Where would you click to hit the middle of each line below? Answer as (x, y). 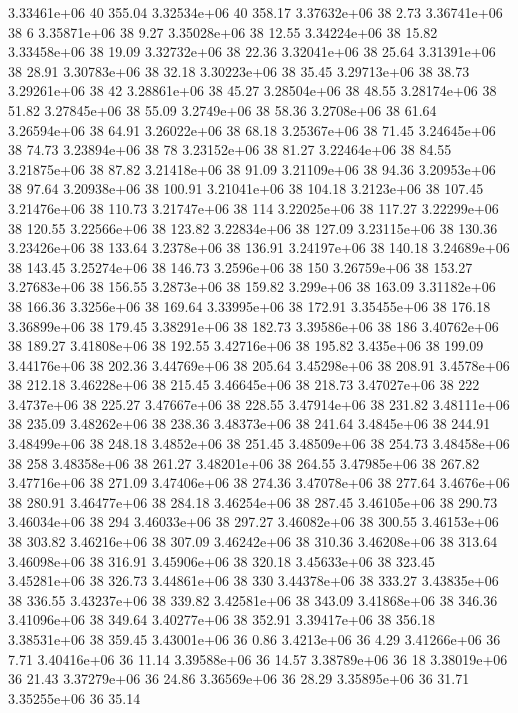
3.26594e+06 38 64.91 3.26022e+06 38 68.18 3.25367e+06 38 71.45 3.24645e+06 (252, 129)
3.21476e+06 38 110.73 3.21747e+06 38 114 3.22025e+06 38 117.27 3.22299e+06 (253, 207)
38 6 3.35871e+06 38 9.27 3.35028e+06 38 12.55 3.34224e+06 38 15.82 (223, 31)
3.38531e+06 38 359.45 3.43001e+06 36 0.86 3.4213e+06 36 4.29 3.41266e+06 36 (254, 639)
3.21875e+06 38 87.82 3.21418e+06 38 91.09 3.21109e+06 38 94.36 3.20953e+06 (252, 168)
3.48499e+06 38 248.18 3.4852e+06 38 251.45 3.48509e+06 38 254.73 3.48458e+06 (259, 443)
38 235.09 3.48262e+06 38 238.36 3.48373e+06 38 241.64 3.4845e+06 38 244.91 (249, 423)
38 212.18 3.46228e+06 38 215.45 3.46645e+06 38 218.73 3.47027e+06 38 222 (244, 384)
